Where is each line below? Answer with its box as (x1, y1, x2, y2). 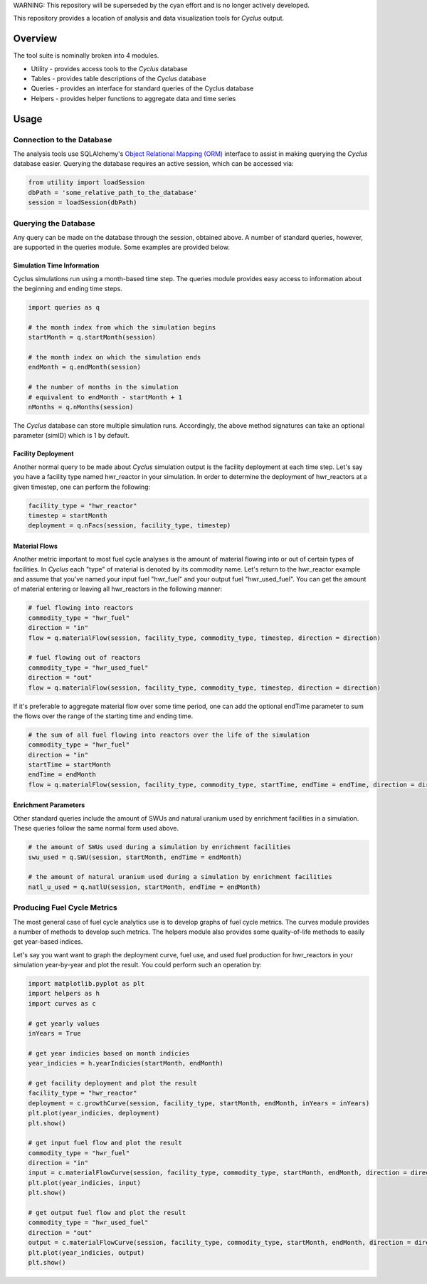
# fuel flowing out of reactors (28, 653, 142, 662)
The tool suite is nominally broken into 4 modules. (13, 51, 159, 60)
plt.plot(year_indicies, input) (28, 1179, 142, 1186)
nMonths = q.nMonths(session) (28, 403, 134, 411)
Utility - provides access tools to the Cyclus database (31, 64, 188, 73)
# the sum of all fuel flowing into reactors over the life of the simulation (28, 730, 310, 739)
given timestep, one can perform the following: (13, 483, 151, 491)
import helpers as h (28, 989, 100, 998)
